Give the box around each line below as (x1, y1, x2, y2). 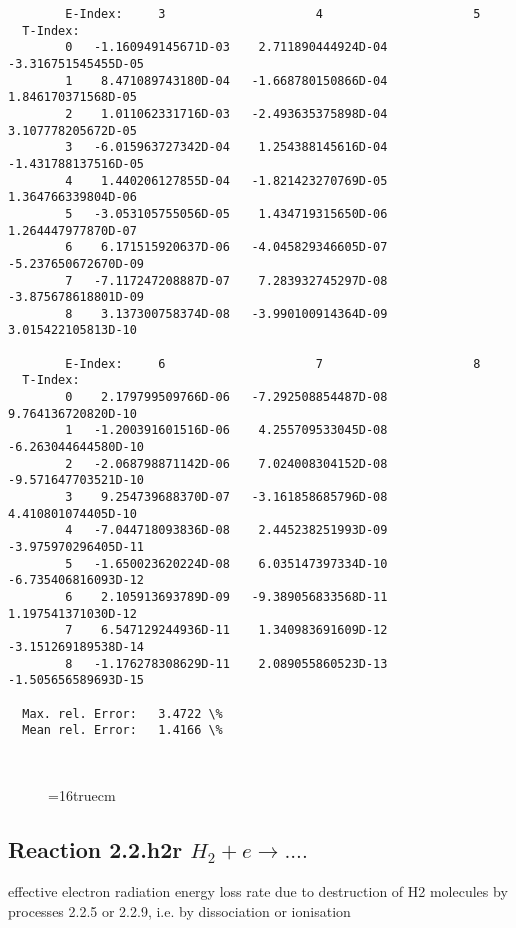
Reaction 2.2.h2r (8, 834, 183, 865)
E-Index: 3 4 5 (65, 7, 481, 21)
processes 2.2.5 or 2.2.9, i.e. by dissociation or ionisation (8, 900, 351, 921)
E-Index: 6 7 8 (65, 356, 481, 371)
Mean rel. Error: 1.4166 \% (22, 723, 223, 738)
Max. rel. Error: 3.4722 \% (22, 706, 223, 721)
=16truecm (48, 785, 116, 806)
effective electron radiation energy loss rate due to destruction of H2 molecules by (8, 880, 508, 901)
